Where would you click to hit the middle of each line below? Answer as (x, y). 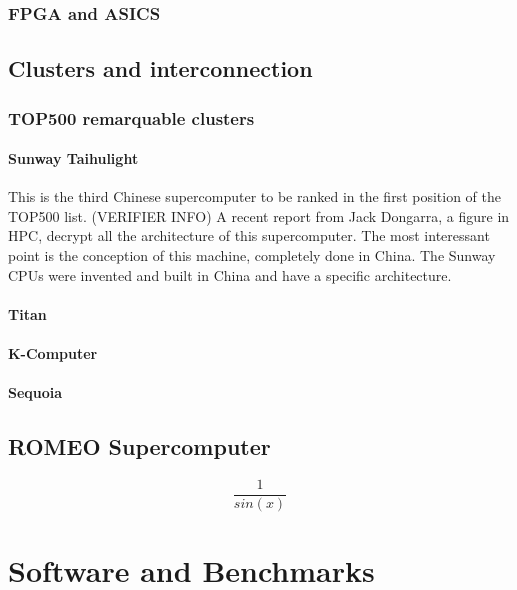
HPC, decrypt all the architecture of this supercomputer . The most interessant (249, 235)
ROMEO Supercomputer (139, 446)
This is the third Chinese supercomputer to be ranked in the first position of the (255, 196)
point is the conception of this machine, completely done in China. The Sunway (252, 255)
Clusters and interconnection (160, 68)
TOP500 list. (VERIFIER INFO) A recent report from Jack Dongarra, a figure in (259, 215)
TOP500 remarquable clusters (131, 117)
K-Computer (53, 353)
